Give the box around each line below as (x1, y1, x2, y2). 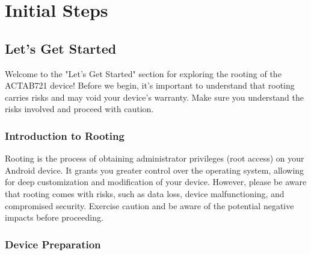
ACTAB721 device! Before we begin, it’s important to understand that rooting (5, 79, 295, 92)
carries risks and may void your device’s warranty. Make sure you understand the (5, 90, 304, 103)
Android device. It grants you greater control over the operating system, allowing (5, 163, 304, 176)
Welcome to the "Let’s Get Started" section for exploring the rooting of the (5, 67, 282, 80)
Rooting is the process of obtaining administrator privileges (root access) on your (5, 152, 304, 165)
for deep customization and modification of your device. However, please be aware (5, 175, 307, 188)
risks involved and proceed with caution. (5, 102, 154, 115)
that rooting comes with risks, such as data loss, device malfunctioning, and (5, 187, 285, 200)
